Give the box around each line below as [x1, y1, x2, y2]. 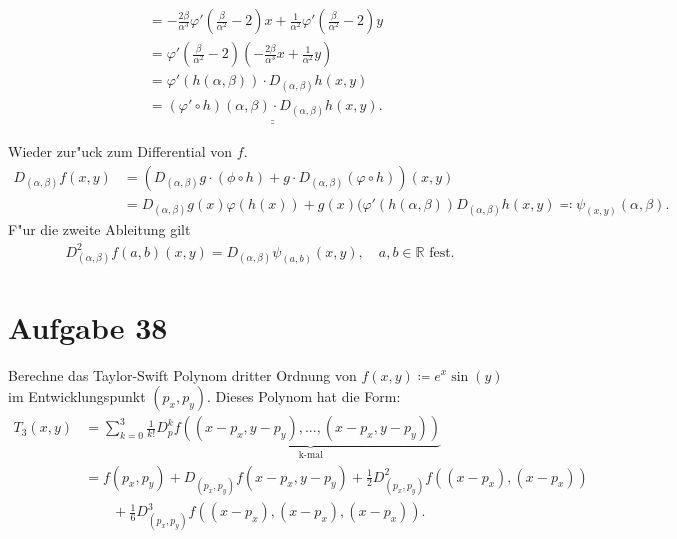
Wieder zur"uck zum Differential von [8, 140, 233, 161]
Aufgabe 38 [8, 306, 168, 347]
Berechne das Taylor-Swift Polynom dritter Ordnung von [8, 364, 357, 385]
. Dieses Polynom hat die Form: [207, 386, 401, 407]
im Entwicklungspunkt [8, 386, 146, 407]
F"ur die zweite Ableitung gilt [8, 219, 191, 240]
